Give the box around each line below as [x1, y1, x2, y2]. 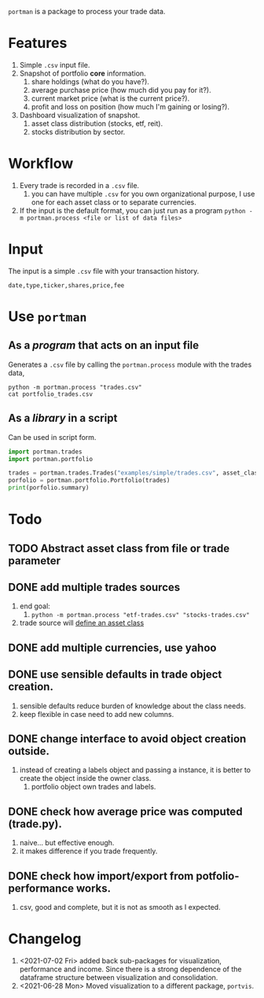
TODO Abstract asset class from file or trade [8, 542, 230, 555]
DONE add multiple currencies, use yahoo [8, 641, 217, 654]
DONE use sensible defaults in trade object [8, 668, 222, 682]
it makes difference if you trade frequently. [19, 846, 158, 856]
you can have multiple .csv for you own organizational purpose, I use [31, 189, 255, 198]
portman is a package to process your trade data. [8, 7, 166, 16]
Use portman [8, 308, 87, 325]
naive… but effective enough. [19, 838, 115, 848]
